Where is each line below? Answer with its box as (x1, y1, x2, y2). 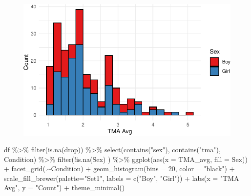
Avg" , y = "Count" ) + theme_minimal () (4, 182, 125, 193)
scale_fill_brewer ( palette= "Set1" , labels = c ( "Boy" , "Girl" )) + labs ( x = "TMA (4, 173, 239, 183)
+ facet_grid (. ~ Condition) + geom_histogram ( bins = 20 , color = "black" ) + (4, 163, 235, 174)
